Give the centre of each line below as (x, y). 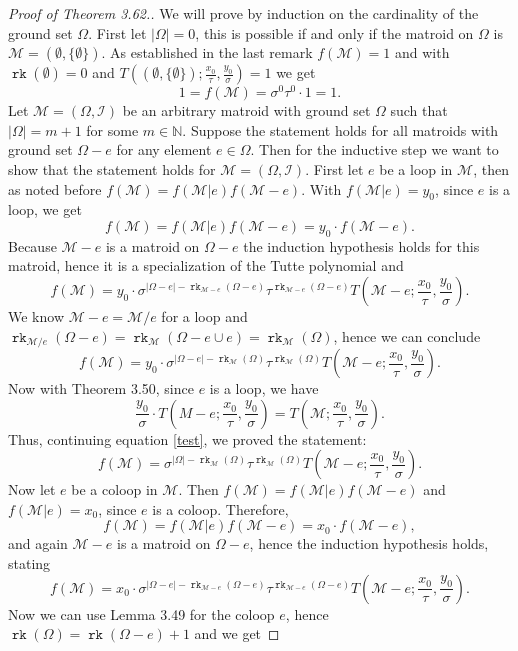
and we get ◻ (237, 633)
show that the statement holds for (112, 169)
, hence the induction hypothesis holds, (369, 543)
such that (419, 110)
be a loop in (416, 169)
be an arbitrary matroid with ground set (246, 110)
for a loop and (204, 316)
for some (112, 129)
